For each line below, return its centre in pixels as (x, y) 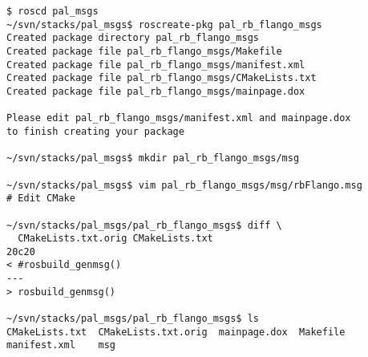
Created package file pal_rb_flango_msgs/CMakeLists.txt (162, 78)
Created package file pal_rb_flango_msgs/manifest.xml (156, 65)
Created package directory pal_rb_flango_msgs (133, 38)
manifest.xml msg (61, 345)
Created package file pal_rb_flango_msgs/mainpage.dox (156, 91)
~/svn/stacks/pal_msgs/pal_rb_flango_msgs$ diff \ (144, 225)
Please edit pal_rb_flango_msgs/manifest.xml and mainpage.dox (179, 118)
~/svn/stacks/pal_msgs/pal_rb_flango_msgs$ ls (133, 319)
